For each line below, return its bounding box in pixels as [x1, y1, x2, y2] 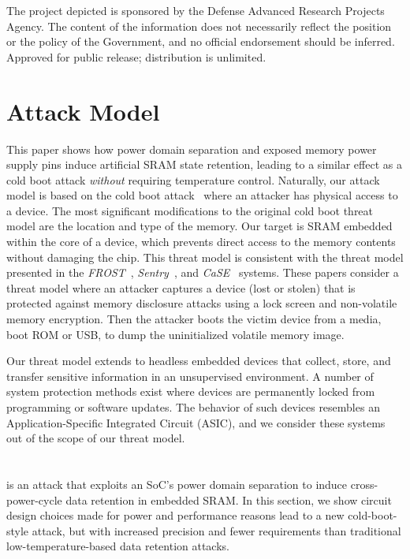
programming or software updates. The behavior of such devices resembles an [6, 399, 380, 415]
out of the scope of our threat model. [6, 430, 185, 446]
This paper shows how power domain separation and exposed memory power [6, 140, 377, 157]
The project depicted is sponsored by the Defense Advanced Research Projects [6, 2, 385, 18]
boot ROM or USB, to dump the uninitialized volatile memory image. [6, 326, 345, 342]
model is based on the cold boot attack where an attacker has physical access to [6, 187, 398, 203]
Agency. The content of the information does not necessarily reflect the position [6, 17, 392, 34]
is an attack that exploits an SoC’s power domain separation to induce [6, 475, 348, 492]
